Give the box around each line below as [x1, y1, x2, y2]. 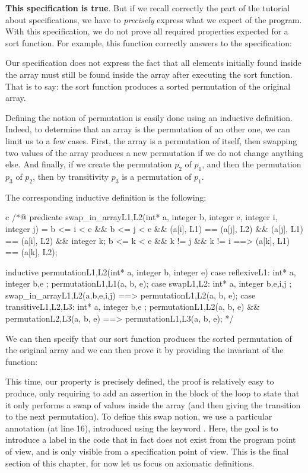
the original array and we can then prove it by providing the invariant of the [5, 344, 284, 356]
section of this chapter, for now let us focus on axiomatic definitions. [5, 456, 255, 469]
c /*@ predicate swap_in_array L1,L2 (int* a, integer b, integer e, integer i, [5, 211, 278, 223]
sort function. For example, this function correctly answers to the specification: [5, 36, 293, 49]
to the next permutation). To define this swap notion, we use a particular [5, 410, 272, 423]
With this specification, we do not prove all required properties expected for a [5, 25, 288, 37]
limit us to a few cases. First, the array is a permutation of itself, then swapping [5, 134, 297, 147]
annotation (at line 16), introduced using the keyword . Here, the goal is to [5, 421, 278, 434]
